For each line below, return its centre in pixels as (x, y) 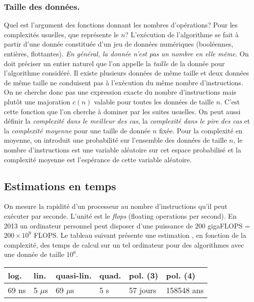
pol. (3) (143, 275)
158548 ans (185, 290)
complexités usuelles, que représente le (62, 34)
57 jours (142, 290)
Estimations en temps (60, 186)
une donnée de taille (34, 254)
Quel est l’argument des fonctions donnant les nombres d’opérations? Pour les (121, 25)
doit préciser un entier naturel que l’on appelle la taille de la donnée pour (114, 63)
